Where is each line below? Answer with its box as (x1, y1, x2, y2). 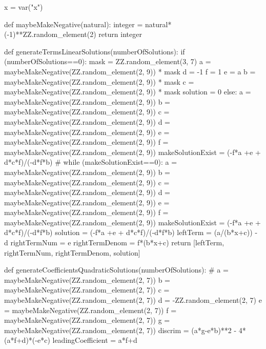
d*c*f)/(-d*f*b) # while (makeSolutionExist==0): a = (4, 157, 177, 167)
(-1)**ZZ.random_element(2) (4, 29, 96, 40)
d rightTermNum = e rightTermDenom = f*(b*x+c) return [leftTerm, (4, 237, 224, 248)
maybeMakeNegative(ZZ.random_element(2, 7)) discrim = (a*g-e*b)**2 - (4, 324, 237, 335)
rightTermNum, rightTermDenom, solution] (4, 247, 140, 258)
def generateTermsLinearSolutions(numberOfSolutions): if (4, 46, 185, 56)
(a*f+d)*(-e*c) (4, 335, 50, 345)
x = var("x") (4, 2, 43, 12)
